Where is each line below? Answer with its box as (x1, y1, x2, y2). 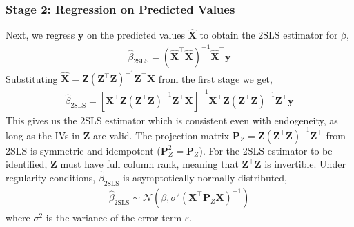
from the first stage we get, (158, 71, 273, 86)
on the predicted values (86, 28, 186, 42)
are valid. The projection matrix (93, 128, 229, 142)
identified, (6, 157, 48, 171)
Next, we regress (6, 28, 75, 42)
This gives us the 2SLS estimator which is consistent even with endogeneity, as (6, 112, 338, 127)
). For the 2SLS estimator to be (199, 143, 333, 157)
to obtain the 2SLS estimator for (199, 28, 338, 42)
